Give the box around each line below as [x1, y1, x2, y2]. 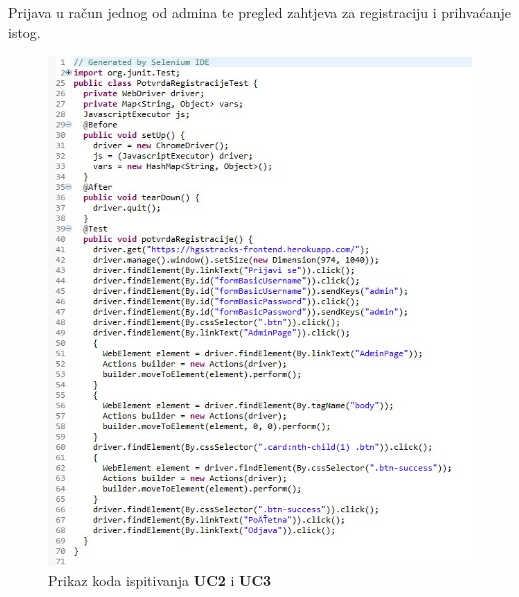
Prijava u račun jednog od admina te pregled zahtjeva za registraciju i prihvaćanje [8, 2, 511, 22]
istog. [8, 21, 41, 42]
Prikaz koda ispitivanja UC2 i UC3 [48, 570, 272, 591]
